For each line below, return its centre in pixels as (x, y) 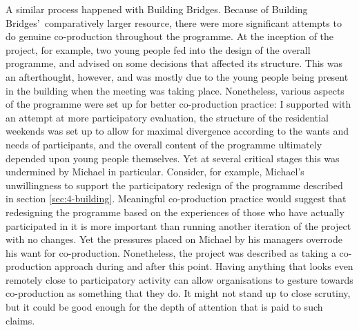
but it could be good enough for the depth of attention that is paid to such (164, 307)
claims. (20, 320)
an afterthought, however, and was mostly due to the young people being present (177, 76)
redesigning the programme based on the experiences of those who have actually (175, 212)
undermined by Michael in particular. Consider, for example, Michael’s (155, 172)
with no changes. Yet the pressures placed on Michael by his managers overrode (174, 239)
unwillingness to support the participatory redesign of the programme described (174, 185)
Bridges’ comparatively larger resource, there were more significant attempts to (174, 22)
